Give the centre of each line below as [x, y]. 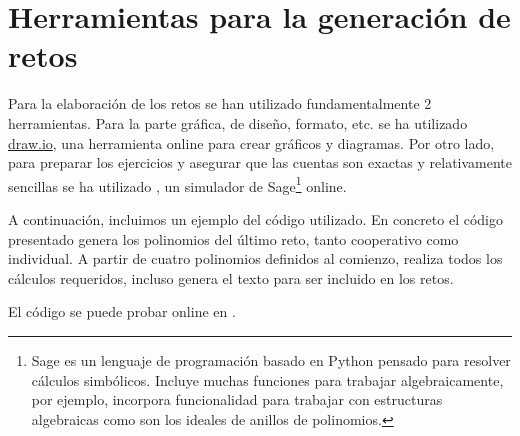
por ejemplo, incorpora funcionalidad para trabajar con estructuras [237, 399]
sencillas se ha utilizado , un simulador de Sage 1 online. [177, 184]
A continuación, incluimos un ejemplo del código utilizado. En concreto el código [255, 218]
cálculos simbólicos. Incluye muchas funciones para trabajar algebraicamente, [267, 379]
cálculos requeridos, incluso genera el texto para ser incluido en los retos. [231, 277]
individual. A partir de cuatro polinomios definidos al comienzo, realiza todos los [255, 258]
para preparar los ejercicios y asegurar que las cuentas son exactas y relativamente [260, 162]
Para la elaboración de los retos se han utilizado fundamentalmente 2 [220, 103]
